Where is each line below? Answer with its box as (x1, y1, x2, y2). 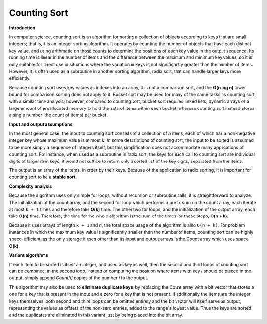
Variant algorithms (9, 252, 48, 258)
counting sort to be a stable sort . (9, 174, 77, 180)
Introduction (9, 25, 36, 31)
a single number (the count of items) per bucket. (9, 112, 108, 118)
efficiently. (9, 75, 31, 81)
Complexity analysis (9, 183, 52, 189)
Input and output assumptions (9, 121, 73, 127)
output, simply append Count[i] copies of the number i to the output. (9, 275, 148, 281)
